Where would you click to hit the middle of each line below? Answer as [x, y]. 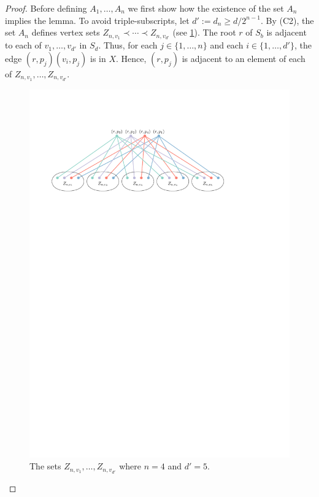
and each [227, 45]
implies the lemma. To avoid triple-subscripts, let [97, 20]
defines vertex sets [66, 32]
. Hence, [131, 58]
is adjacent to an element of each [244, 58]
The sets [45, 466]
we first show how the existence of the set [206, 8]
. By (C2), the [287, 20]
